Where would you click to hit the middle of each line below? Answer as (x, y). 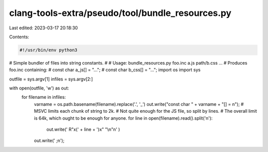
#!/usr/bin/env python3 (49, 50)
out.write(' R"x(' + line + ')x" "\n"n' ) (83, 130)
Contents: (19, 37)
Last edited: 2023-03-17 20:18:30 (43, 28)
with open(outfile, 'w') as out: (39, 88)
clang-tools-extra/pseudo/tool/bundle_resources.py (120, 13)
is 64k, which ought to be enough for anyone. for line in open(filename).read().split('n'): (123, 118)
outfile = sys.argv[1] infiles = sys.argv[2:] (51, 79)
